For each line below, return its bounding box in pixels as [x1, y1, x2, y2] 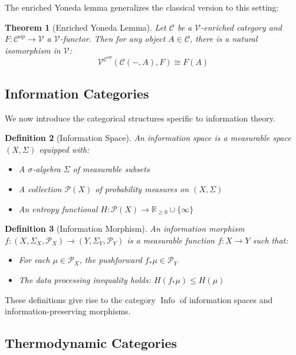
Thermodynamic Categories [5, 334, 177, 352]
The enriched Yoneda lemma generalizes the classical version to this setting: [5, 1, 279, 13]
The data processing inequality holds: [18, 273, 151, 285]
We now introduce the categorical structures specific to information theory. [5, 111, 275, 124]
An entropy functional [18, 202, 98, 215]
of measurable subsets [73, 163, 150, 175]
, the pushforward [79, 254, 142, 266]
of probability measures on [95, 183, 189, 195]
